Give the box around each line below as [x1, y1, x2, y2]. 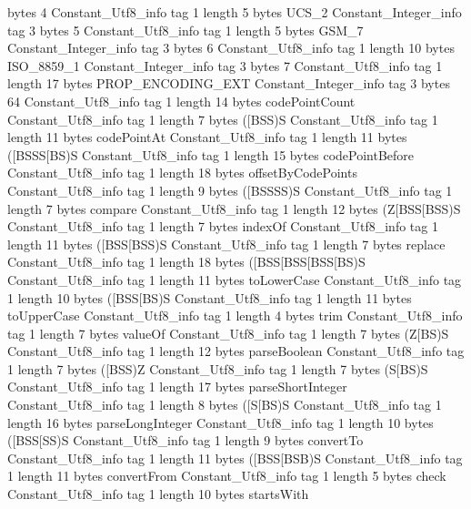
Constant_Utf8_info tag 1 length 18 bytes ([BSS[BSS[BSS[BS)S [7, 252, 366, 271]
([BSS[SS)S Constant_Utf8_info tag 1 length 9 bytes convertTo [7, 431, 364, 450]
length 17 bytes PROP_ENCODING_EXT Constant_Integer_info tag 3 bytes [7, 74, 450, 93]
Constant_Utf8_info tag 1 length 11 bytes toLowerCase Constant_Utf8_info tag [7, 270, 462, 289]
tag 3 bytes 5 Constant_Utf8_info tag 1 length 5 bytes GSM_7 [7, 20, 364, 39]
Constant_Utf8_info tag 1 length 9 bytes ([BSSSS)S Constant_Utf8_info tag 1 [7, 180, 453, 199]
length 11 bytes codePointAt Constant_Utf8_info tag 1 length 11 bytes [7, 127, 407, 147]
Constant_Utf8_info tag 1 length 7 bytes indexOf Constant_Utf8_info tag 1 [7, 217, 438, 236]
